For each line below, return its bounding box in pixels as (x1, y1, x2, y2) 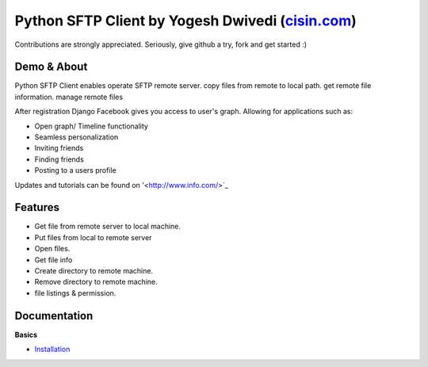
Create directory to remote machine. (34, 266, 154, 276)
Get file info (34, 254, 73, 265)
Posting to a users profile (34, 166, 117, 175)
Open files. (34, 244, 71, 254)
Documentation (14, 309, 94, 323)
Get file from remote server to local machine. (34, 222, 182, 231)
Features (14, 201, 59, 214)
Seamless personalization (34, 132, 119, 142)
